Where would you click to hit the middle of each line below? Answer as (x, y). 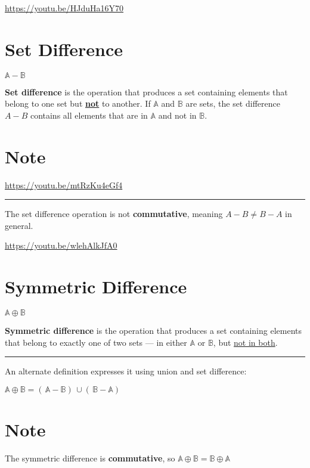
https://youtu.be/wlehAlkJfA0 (61, 245)
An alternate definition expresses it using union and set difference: (126, 371)
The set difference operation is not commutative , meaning (114, 214)
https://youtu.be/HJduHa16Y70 (64, 8)
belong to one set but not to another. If (78, 103)
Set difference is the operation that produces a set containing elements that (146, 92)
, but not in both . (245, 342)
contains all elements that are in (89, 115)
